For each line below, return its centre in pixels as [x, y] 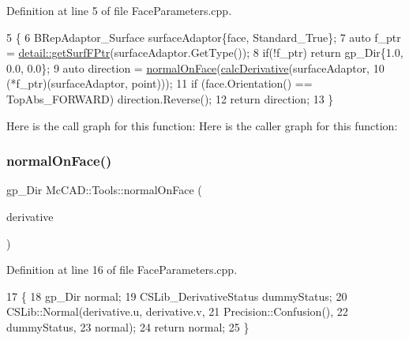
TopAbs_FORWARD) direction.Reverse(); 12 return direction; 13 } [170, 98]
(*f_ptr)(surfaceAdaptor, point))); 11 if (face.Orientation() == [159, 83]
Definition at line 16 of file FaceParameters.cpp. [122, 270]
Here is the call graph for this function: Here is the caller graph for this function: [202, 125]
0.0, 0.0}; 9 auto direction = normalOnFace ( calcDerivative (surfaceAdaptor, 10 [195, 67]
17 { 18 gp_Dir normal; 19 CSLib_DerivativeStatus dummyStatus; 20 [177, 296]
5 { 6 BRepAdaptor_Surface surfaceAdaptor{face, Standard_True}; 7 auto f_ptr [204, 37]
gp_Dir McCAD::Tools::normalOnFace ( [104, 190]
